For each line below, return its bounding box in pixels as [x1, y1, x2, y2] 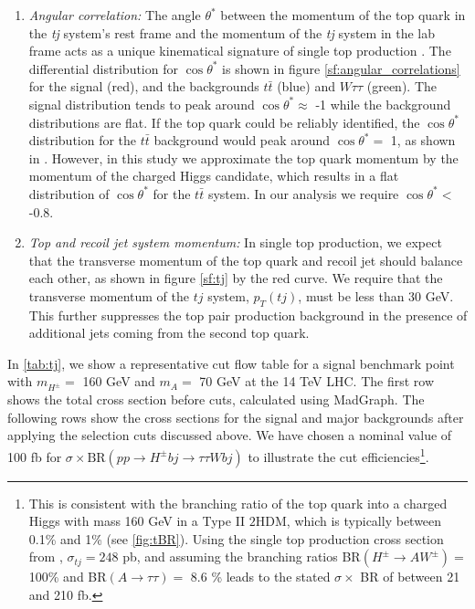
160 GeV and [82, 372, 155, 391]
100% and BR [28, 567, 107, 586]
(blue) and [277, 77, 335, 96]
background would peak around [153, 131, 331, 150]
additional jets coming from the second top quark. [28, 323, 310, 342]
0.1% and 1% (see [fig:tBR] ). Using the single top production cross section [28, 529, 444, 548]
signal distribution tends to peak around [28, 94, 255, 113]
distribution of [28, 184, 110, 203]
